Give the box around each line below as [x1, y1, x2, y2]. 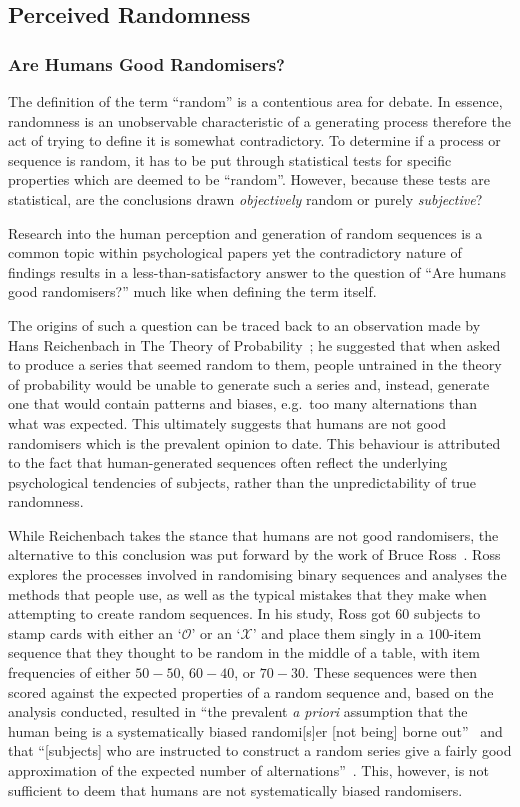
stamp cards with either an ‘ [8, 622, 182, 643]
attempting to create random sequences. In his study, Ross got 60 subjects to [8, 603, 481, 624]
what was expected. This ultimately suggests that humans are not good [8, 412, 446, 433]
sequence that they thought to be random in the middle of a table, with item [8, 642, 480, 663]
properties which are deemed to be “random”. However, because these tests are [8, 169, 490, 190]
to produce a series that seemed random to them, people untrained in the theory [8, 354, 502, 375]
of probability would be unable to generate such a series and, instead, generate [8, 373, 490, 394]
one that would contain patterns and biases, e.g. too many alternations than [8, 393, 478, 414]
